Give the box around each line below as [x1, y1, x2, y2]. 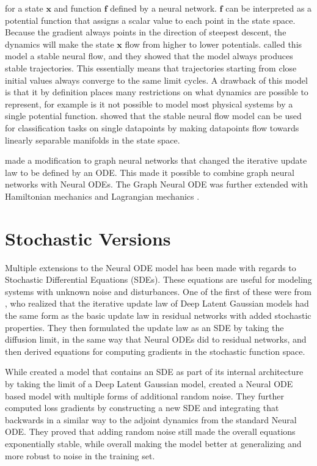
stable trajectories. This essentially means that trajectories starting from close [5, 61, 297, 74]
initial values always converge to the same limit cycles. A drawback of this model [5, 73, 308, 86]
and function [54, 2, 101, 14]
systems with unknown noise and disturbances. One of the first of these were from [5, 285, 312, 297]
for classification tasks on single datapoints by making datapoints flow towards [5, 121, 299, 134]
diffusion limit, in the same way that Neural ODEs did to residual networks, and [5, 333, 307, 346]
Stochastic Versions [5, 225, 171, 250]
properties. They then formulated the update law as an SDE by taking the [5, 321, 284, 333]
